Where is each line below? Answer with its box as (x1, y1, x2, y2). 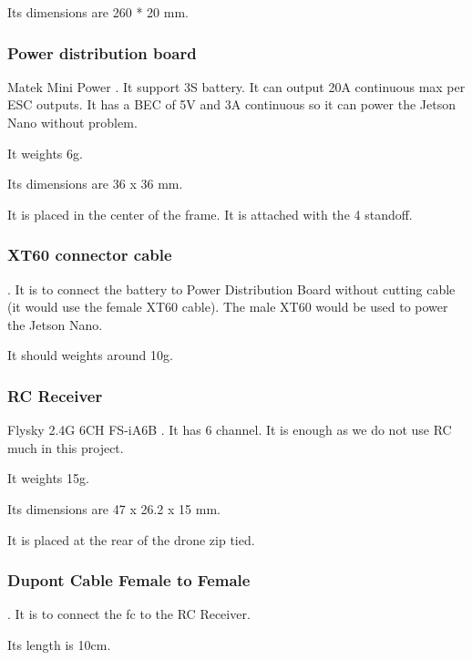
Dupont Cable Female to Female (7, 569, 251, 592)
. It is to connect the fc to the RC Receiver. (7, 604, 251, 624)
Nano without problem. (7, 113, 138, 131)
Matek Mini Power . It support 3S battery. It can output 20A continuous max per (7, 77, 466, 96)
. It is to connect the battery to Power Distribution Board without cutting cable (7, 279, 456, 298)
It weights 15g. (7, 469, 89, 488)
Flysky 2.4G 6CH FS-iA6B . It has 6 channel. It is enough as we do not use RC (7, 420, 452, 439)
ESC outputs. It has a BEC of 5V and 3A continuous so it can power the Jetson (7, 95, 456, 114)
